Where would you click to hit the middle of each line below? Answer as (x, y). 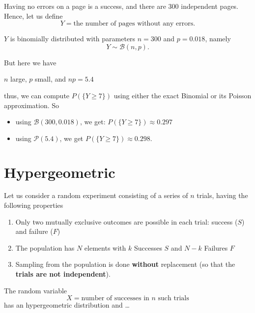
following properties (34, 205)
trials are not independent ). (63, 274)
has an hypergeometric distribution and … (67, 305)
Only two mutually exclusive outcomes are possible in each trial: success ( (127, 221)
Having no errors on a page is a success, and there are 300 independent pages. (121, 6)
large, (19, 79)
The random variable (36, 290)
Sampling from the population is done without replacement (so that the (125, 264)
